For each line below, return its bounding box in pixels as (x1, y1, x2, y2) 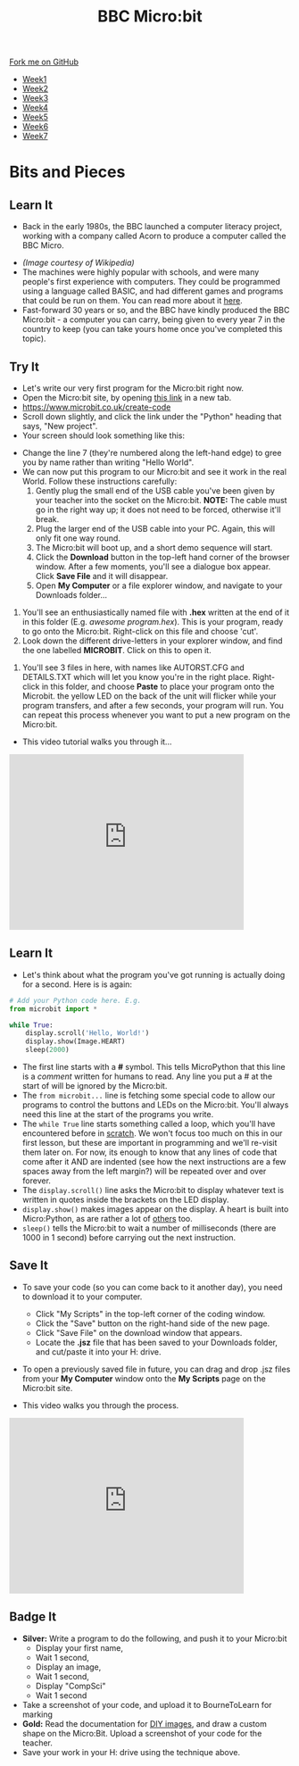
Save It (9, 1258, 49, 1273)
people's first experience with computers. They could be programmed (21, 277, 281, 287)
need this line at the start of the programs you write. (21, 1109, 214, 1120)
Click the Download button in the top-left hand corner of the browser (35, 551, 290, 562)
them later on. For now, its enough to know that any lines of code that (21, 1147, 278, 1157)
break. (35, 514, 60, 524)
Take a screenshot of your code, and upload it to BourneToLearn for (21, 1699, 272, 1710)
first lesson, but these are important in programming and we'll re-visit (21, 1138, 278, 1148)
